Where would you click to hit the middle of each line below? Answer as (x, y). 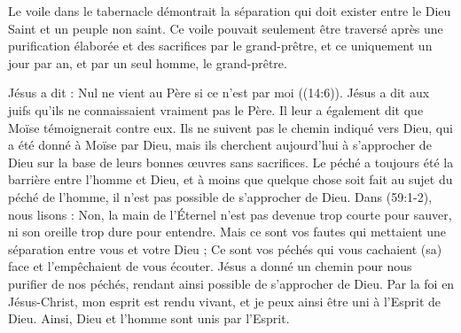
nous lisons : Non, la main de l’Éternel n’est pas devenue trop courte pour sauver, (230, 214)
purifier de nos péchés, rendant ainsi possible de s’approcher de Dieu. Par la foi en (231, 283)
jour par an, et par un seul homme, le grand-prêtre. (148, 62)
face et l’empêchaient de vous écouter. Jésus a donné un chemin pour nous (210, 266)
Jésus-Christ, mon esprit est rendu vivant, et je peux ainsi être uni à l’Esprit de (225, 301)
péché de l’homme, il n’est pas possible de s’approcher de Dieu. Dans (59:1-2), (220, 196)
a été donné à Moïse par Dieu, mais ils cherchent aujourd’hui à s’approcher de (220, 145)
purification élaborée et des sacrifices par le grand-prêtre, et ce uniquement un (220, 46)
